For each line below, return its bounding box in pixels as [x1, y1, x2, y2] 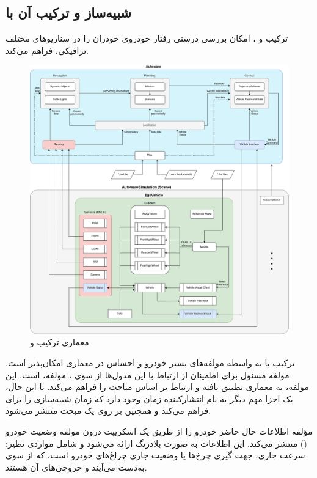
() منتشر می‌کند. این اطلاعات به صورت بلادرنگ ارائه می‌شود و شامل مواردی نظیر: [5, 436, 307, 449]
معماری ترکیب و [30, 336, 89, 348]
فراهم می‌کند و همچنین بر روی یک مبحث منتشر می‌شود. [5, 404, 211, 417]
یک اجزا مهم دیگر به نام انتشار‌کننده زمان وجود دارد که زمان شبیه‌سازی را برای [5, 392, 293, 405]
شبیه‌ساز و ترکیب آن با [5, 3, 131, 22]
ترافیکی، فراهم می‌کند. [5, 43, 89, 56]
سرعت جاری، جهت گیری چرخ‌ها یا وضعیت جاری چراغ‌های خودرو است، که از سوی [5, 449, 305, 461]
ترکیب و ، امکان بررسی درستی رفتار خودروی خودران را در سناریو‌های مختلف [5, 32, 288, 45]
